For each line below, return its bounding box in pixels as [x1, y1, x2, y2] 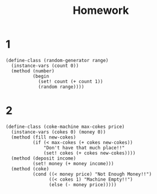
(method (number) [11, 67, 55, 74]
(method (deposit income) [11, 155, 77, 161]
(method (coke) [11, 166, 50, 172]
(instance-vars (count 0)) [11, 63, 79, 69]
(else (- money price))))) [48, 181, 117, 187]
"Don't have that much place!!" [43, 145, 125, 151]
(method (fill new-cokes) [11, 134, 77, 140]
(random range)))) [37, 84, 85, 90]
